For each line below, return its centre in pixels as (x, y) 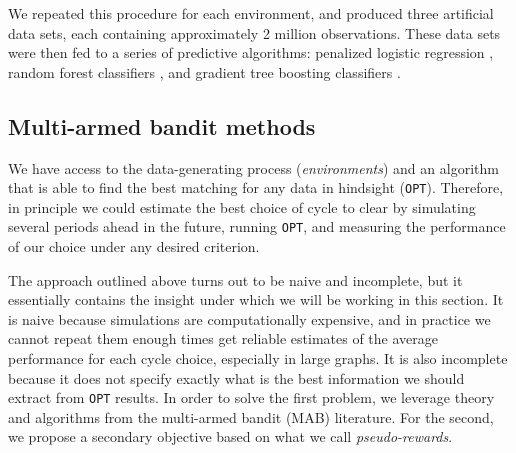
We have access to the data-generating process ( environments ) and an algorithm (253, 167)
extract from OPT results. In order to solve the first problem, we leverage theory (251, 397)
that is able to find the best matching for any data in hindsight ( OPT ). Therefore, (256, 187)
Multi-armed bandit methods (162, 125)
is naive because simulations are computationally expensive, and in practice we (249, 318)
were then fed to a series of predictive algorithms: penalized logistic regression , (251, 52)
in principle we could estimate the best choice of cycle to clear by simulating (242, 206)
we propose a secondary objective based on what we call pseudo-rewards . (230, 436)
